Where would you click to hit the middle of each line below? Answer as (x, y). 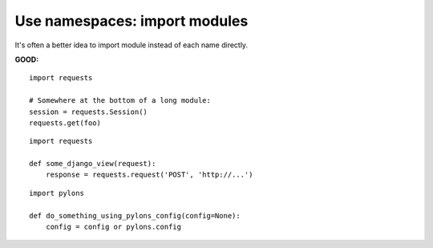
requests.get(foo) (65, 123)
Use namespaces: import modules (132, 21)
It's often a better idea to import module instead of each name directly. (132, 45)
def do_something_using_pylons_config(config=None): (135, 215)
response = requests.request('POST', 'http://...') (149, 175)
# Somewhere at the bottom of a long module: (120, 101)
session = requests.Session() (89, 112)
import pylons (57, 193)
